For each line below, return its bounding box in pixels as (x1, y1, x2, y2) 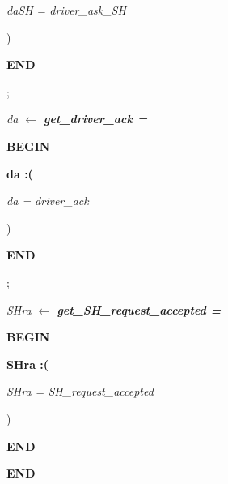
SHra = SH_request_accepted (6, 383, 154, 400)
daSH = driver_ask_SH (6, 2, 126, 18)
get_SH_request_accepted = (57, 301, 222, 318)
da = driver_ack (6, 192, 89, 209)
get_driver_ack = (44, 110, 148, 127)
